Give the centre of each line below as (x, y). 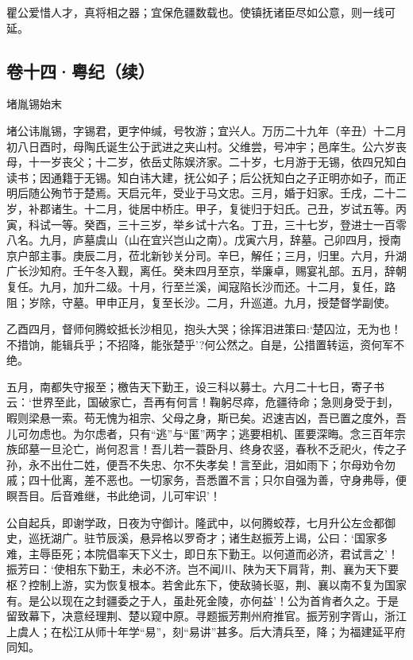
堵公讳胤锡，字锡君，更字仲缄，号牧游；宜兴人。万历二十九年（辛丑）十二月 (206, 130)
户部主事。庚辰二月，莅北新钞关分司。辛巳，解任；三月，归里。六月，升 (206, 255)
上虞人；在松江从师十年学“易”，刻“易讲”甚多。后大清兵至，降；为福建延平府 (206, 631)
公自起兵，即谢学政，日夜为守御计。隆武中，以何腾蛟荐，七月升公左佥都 (195, 522)
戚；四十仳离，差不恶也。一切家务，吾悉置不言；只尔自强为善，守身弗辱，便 (206, 480)
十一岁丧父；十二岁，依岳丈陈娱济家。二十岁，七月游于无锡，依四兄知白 (217, 162)
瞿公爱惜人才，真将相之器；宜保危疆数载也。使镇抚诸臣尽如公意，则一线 (195, 12)
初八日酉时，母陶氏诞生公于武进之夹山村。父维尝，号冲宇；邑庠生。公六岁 (201, 146)
